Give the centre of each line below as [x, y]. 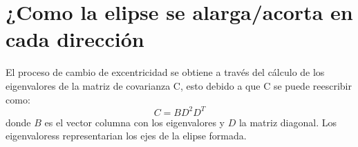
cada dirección [75, 39]
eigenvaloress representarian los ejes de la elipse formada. [126, 136]
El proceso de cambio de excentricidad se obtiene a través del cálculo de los [165, 72]
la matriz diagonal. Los [288, 122]
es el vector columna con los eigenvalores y [134, 122]
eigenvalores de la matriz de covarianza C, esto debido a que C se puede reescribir [179, 85]
